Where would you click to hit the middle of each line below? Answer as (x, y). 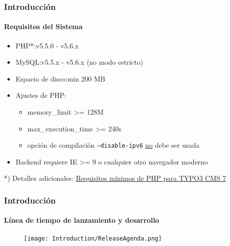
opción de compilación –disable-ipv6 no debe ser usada (114, 145)
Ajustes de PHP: (41, 95)
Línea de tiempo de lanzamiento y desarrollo (82, 220)
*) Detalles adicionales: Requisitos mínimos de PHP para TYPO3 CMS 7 (115, 178)
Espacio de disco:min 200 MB (60, 78)
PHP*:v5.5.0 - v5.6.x (47, 45)
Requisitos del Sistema (44, 26)
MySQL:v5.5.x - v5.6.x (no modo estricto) (79, 62)
